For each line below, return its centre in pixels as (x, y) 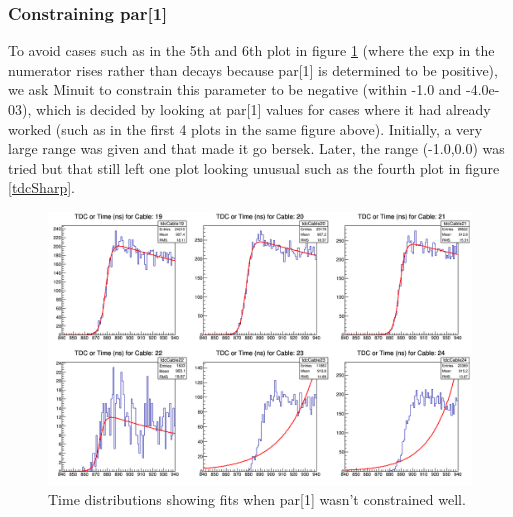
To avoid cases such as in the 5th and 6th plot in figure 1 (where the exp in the (251, 50)
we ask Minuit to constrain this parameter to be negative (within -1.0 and (235, 89)
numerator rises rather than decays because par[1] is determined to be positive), (253, 69)
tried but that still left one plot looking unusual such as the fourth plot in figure (254, 167)
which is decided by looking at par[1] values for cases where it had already (263, 109)
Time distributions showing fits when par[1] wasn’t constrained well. (257, 498)
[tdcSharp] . (41, 187)
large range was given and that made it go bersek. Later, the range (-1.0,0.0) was (256, 148)
